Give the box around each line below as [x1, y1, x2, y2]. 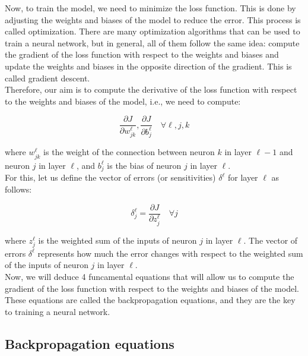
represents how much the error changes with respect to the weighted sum [37, 247, 303, 259]
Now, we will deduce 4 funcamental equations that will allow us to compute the [5, 270, 294, 283]
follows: [5, 182, 32, 195]
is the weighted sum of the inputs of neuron [38, 234, 197, 246]
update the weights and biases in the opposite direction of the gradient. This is [5, 59, 292, 72]
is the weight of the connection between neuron [43, 146, 215, 158]
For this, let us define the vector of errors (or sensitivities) [5, 171, 216, 184]
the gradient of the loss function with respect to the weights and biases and [5, 48, 279, 61]
